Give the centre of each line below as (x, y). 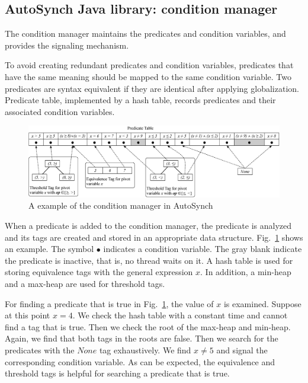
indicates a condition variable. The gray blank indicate (203, 249)
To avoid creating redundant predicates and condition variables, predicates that (149, 65)
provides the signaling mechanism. (67, 45)
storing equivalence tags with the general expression (99, 272)
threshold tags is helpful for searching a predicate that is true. (117, 373)
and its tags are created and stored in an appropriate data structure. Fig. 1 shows (154, 237)
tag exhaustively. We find (145, 350)
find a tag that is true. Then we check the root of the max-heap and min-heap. (148, 326)
